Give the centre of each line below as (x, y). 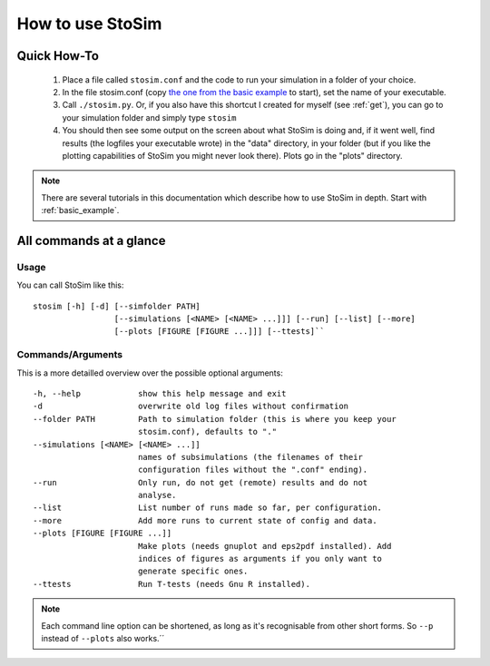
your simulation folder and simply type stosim (149, 117)
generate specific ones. (193, 571)
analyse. (157, 495)
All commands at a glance (91, 240)
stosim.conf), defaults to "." (207, 432)
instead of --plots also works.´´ (103, 638)
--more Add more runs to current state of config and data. (205, 520)
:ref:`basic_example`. (80, 211)
